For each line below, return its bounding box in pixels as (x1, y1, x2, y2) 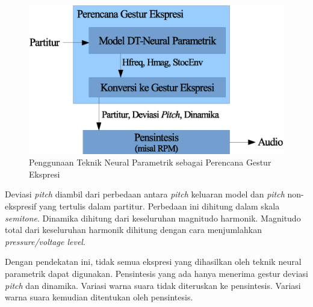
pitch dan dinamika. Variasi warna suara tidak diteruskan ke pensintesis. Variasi (5, 279, 301, 291)
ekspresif (5, 199, 37, 212)
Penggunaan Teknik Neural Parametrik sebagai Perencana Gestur (29, 156, 271, 169)
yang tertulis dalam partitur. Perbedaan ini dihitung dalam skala (39, 199, 280, 212)
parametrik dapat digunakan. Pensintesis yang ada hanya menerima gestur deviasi (5, 267, 308, 279)
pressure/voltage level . (5, 235, 85, 247)
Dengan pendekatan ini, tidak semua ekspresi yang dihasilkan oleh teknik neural (5, 255, 302, 268)
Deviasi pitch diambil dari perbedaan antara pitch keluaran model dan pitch (5, 188, 285, 200)
